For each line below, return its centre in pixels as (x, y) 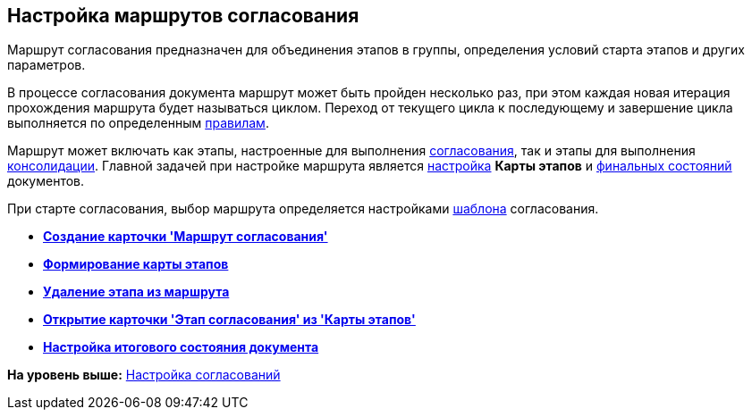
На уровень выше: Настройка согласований (144, 375)
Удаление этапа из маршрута (136, 292)
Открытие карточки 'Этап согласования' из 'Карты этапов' (229, 320)
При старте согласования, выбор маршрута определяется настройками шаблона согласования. (303, 209)
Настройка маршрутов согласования (183, 16)
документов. (46, 181)
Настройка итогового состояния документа (181, 347)
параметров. (46, 65)
